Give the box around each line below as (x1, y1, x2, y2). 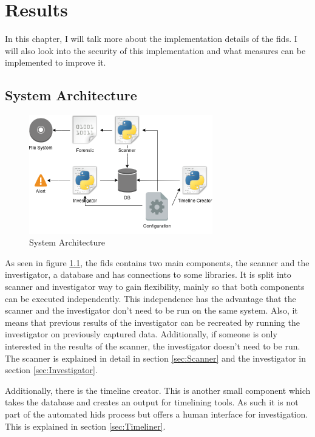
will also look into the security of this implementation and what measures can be (5, 44, 306, 57)
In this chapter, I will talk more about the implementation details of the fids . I (5, 32, 297, 45)
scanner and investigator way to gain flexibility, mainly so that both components (5, 280, 305, 293)
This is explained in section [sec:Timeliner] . (5, 419, 166, 432)
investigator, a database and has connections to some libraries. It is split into (5, 268, 291, 281)
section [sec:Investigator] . (5, 363, 98, 376)
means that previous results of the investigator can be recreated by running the (5, 315, 300, 328)
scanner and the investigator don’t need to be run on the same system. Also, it (5, 304, 298, 317)
